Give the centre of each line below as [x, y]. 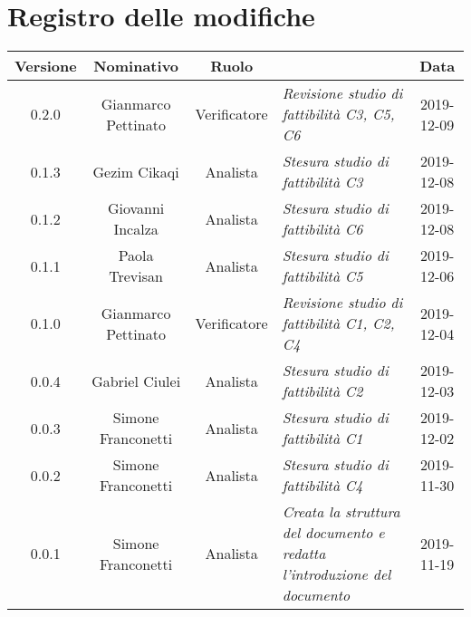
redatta [304, 554]
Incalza [136, 229]
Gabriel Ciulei [136, 381]
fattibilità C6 [322, 229]
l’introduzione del [336, 574]
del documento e [333, 533]
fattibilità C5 [322, 276]
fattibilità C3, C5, [338, 114]
